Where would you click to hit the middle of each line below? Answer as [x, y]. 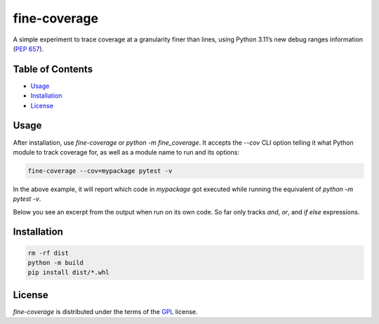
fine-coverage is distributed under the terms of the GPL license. [105, 311]
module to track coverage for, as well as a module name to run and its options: [126, 152]
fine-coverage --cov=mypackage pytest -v [100, 171]
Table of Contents [53, 69]
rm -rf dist [48, 253]
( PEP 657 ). [28, 48]
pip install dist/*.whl [69, 273]
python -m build [56, 263]
